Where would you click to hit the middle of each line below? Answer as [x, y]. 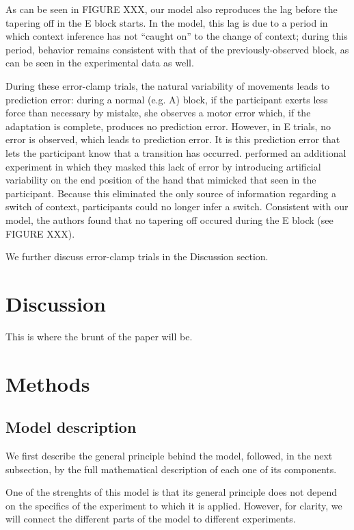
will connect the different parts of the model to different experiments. [151, 519]
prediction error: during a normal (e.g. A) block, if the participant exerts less [167, 99]
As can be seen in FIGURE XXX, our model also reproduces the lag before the [172, 9]
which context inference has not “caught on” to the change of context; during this [177, 36]
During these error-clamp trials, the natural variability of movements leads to [168, 85]
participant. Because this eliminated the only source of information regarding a [171, 193]
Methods [48, 383]
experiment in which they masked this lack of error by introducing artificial [163, 166]
